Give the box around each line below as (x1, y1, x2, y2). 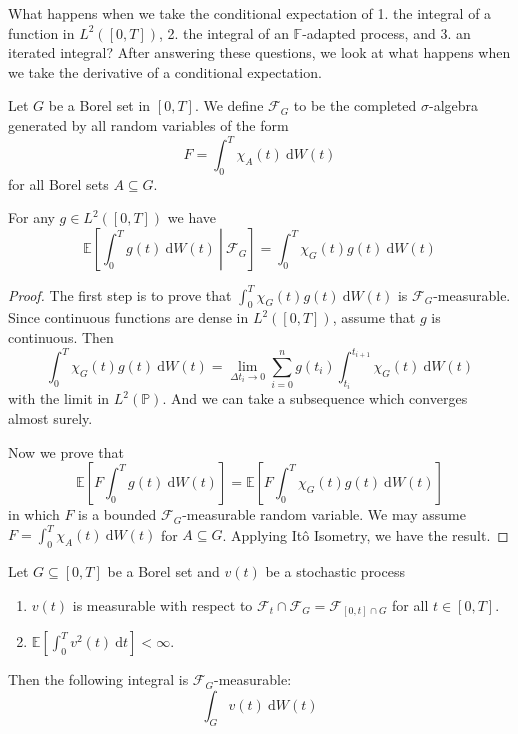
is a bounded (78, 504, 157, 525)
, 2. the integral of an (158, 22, 289, 43)
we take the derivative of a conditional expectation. (8, 61, 322, 82)
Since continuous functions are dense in (8, 307, 249, 328)
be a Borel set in (48, 95, 151, 116)
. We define (194, 95, 264, 116)
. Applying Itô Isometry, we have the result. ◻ (222, 524, 509, 545)
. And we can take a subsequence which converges (162, 388, 468, 409)
